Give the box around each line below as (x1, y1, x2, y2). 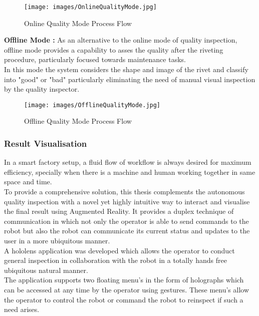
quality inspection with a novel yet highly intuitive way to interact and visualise (4, 196, 250, 206)
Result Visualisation (4, 137, 87, 149)
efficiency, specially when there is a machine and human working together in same (4, 166, 255, 177)
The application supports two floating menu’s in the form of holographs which (4, 274, 244, 285)
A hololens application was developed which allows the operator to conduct (4, 245, 235, 255)
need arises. (4, 304, 40, 314)
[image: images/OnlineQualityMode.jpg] (24, 4, 157, 11)
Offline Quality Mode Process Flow (24, 116, 132, 126)
